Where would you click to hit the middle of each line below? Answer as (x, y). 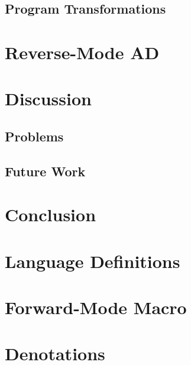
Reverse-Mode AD (82, 52)
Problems (34, 136)
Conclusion (51, 214)
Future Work (45, 171)
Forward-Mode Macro (96, 307)
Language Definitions (93, 261)
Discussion (48, 98)
